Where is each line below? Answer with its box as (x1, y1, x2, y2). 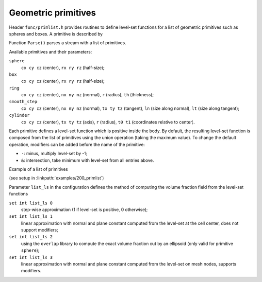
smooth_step (9, 99, 37, 105)
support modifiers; (21, 227, 58, 233)
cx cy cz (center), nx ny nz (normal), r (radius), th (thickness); (21, 92, 154, 98)
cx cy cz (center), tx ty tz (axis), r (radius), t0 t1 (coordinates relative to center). (21, 119, 195, 125)
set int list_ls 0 (9, 200, 53, 206)
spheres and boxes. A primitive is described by (9, 31, 103, 36)
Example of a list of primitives (9, 166, 68, 172)
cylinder (9, 112, 30, 118)
